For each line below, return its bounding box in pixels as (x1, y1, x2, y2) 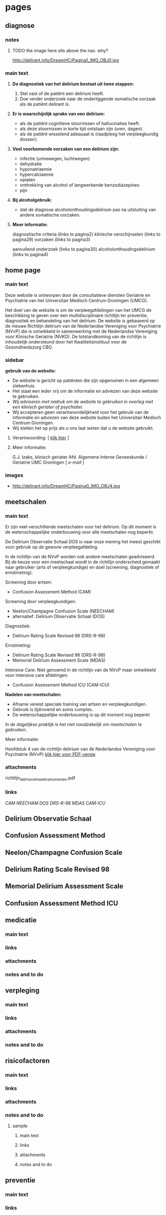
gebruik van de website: (5, 368, 56, 374)
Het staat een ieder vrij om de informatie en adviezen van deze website (12, 388, 158, 394)
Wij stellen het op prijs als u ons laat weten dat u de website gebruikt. (12, 425, 154, 431)
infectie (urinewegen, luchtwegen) (19, 156, 90, 162)
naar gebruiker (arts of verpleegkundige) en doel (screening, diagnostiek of (5, 564, 160, 570)
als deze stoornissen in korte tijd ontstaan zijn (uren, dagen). (19, 126, 144, 132)
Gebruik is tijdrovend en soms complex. (12, 707, 93, 713)
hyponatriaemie (19, 166, 52, 172)
